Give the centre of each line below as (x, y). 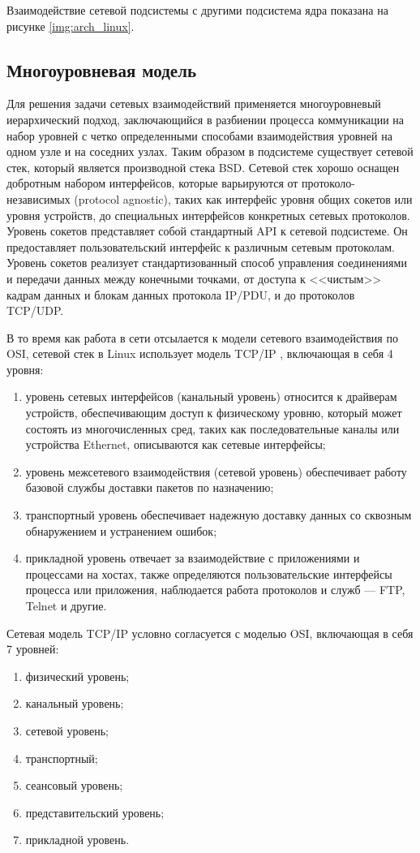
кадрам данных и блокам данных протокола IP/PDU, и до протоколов (181, 294)
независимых (39, 198)
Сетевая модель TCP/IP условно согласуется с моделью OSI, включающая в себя (210, 633)
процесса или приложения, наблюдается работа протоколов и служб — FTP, (215, 590)
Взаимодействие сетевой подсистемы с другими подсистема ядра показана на (197, 10)
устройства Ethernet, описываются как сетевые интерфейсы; (176, 444)
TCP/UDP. (35, 310)
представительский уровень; (95, 812)
